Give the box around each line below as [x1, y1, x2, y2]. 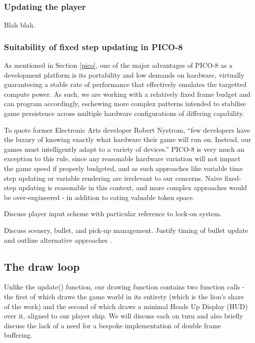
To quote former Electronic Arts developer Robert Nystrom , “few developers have [4, 124, 251, 135]
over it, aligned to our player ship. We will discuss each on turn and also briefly [4, 311, 243, 321]
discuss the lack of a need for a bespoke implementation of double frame [4, 320, 221, 330]
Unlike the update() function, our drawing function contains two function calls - [4, 282, 245, 292]
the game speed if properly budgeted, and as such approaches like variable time [4, 163, 243, 173]
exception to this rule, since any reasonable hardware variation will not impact [4, 153, 241, 164]
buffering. [4, 330, 33, 340]
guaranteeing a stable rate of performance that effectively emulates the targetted [4, 79, 247, 89]
